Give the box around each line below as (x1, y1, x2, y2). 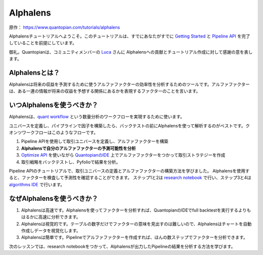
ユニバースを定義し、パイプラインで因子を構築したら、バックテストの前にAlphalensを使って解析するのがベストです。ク (9, 122, 250, 129)
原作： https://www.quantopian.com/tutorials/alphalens (9, 24, 120, 30)
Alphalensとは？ (9, 68, 60, 77)
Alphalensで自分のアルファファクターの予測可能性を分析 (21, 145, 136, 151)
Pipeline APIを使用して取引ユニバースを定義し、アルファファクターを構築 (21, 138, 169, 144)
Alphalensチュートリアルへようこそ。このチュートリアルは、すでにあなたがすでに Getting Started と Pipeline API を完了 (9, 33, 250, 39)
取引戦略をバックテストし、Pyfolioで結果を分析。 (21, 159, 121, 165)
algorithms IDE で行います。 (9, 181, 65, 187)
